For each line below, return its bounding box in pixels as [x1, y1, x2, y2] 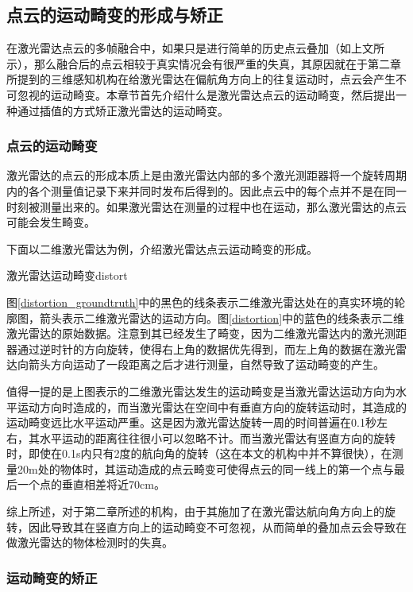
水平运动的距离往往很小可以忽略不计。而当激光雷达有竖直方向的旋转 [39, 429, 396, 446]
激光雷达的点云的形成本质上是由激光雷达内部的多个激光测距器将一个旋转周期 [6, 167, 407, 184]
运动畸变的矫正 [6, 567, 98, 587]
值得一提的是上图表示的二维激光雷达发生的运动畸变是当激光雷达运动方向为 [6, 382, 396, 399]
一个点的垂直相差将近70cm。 [17, 476, 165, 493]
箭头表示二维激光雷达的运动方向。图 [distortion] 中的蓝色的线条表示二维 [39, 309, 405, 326]
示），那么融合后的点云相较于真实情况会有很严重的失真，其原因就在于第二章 [6, 55, 401, 72]
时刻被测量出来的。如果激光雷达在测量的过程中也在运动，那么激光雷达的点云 [6, 198, 407, 215]
